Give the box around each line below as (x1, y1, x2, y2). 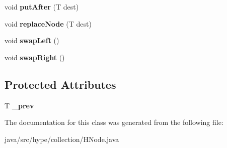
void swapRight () (5, 52, 65, 62)
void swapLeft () (5, 35, 59, 46)
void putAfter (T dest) (5, 2, 79, 12)
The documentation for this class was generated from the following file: (5, 117, 223, 127)
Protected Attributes (5, 76, 116, 92)
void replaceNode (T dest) (5, 18, 92, 29)
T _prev (5, 100, 34, 110)
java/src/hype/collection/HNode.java (5, 133, 119, 144)
